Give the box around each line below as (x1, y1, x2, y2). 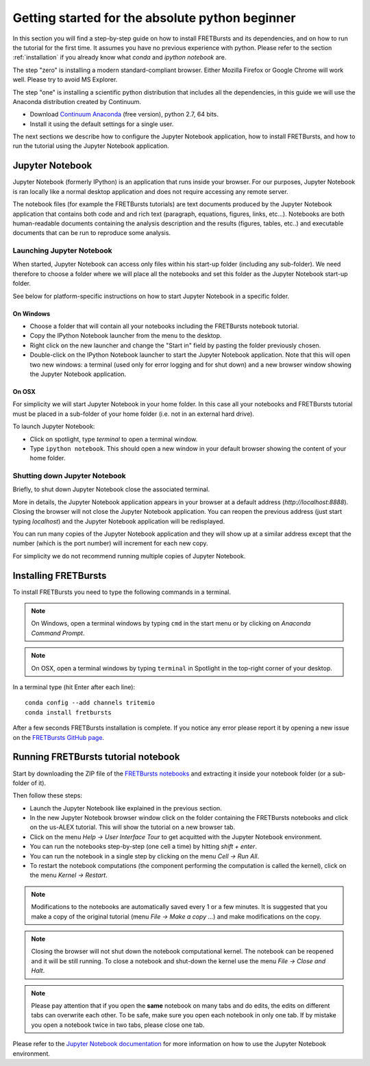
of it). (31, 778, 47, 787)
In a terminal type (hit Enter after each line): (12, 683, 136, 691)
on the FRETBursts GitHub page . (12, 733, 105, 741)
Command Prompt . (31, 629, 85, 637)
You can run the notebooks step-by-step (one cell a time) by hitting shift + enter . (29, 843, 257, 851)
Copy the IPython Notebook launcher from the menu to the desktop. (29, 332, 222, 340)
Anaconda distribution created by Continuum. (12, 97, 142, 106)
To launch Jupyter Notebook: (12, 422, 95, 431)
